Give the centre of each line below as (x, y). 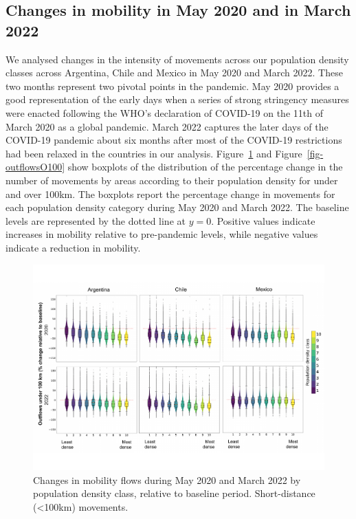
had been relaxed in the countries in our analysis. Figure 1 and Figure (154, 153)
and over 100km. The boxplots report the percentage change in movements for (170, 194)
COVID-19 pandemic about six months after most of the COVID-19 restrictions (174, 140)
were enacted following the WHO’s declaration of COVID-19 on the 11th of (164, 112)
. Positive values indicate (263, 220)
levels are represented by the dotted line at (96, 220)
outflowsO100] (35, 167)
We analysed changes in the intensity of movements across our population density (177, 59)
